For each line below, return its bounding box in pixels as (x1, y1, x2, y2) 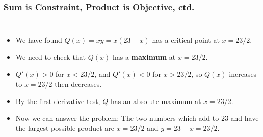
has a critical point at (152, 35, 220, 45)
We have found (15, 35, 62, 45)
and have (230, 113, 259, 123)
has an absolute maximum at (110, 95, 201, 106)
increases (229, 68, 257, 79)
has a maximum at (112, 51, 176, 62)
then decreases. (55, 79, 102, 89)
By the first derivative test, (15, 95, 100, 106)
